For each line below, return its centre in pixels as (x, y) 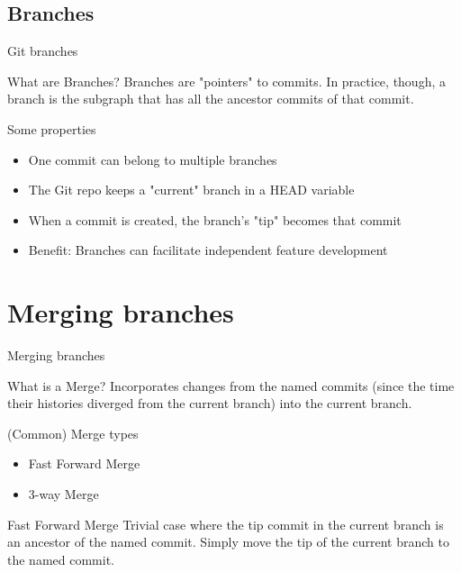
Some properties (52, 128)
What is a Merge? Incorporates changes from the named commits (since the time (231, 385)
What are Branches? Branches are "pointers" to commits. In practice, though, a (226, 81)
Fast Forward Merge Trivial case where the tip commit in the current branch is (226, 524)
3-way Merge (63, 494)
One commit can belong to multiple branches (153, 159)
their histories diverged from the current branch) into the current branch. (210, 403)
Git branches (43, 51)
